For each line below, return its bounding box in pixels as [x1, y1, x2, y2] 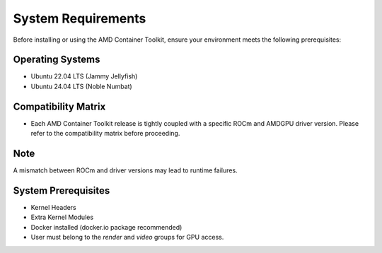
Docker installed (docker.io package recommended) [30, 223, 183, 231]
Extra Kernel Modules [30, 213, 94, 222]
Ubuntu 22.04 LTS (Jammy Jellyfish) [30, 72, 138, 81]
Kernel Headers [30, 203, 77, 211]
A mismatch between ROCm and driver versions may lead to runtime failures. [13, 166, 238, 175]
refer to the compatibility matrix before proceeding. [30, 129, 180, 138]
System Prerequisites [13, 184, 110, 196]
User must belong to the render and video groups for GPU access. [30, 233, 224, 242]
